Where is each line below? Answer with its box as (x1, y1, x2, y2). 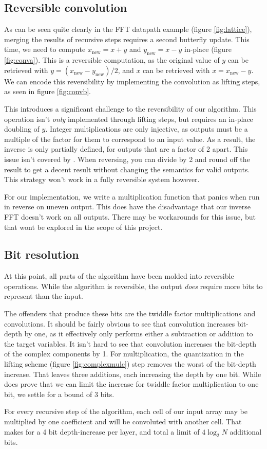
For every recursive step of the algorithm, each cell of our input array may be (4, 406, 247, 417)
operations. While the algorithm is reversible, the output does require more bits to (4, 280, 263, 291)
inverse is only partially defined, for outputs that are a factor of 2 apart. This (4, 143, 248, 154)
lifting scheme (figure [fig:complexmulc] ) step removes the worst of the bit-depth (4, 358, 256, 369)
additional (230, 426, 262, 437)
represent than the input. (4, 291, 83, 301)
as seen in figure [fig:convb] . (4, 86, 91, 97)
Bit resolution (4, 246, 79, 262)
